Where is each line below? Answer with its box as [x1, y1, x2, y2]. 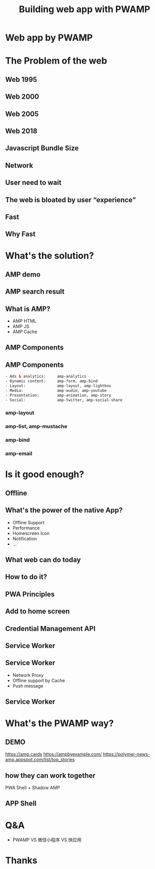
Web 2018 [5, 126, 38, 135]
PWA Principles [5, 590, 55, 599]
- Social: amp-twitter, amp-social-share [5, 397, 123, 402]
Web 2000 [5, 93, 39, 101]
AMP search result [5, 287, 65, 296]
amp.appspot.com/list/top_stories [5, 757, 75, 763]
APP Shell [5, 799, 37, 808]
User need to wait [5, 178, 62, 187]
